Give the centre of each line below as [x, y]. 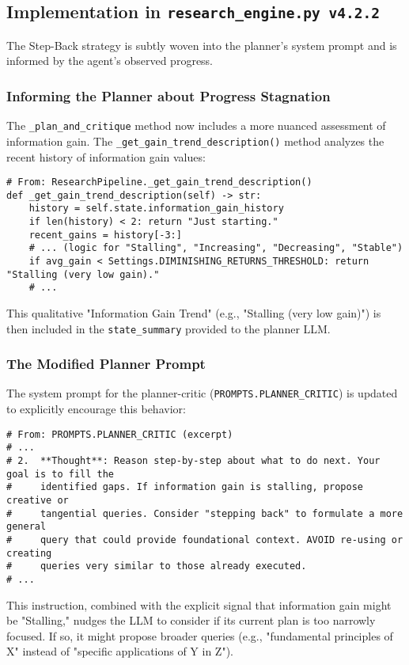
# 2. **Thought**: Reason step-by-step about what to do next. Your [193, 461]
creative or [38, 500]
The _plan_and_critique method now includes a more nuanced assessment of [196, 125]
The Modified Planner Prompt [106, 364]
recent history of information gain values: [106, 156]
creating [29, 553]
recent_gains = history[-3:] [105, 235]
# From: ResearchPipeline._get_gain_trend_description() [159, 182]
